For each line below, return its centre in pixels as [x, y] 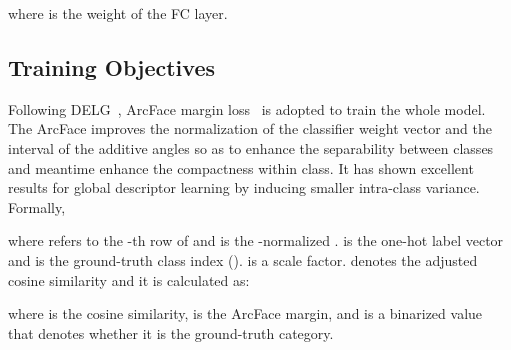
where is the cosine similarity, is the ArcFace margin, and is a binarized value [245, 313]
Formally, [37, 206]
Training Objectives [111, 66]
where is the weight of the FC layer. [118, 13]
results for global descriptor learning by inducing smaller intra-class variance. [244, 187]
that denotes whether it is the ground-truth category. [171, 332]
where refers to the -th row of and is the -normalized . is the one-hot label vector [256, 240]
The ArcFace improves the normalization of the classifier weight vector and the [250, 128]
